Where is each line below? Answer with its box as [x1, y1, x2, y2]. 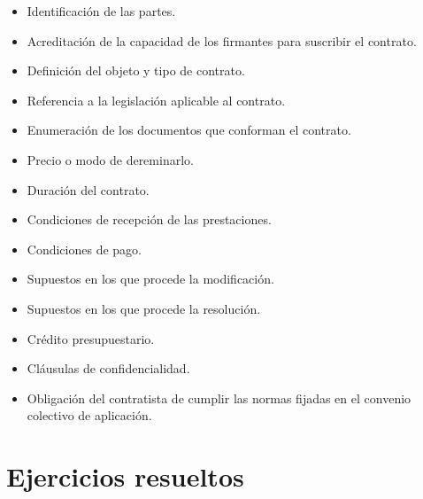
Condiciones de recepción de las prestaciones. [27, 210, 272, 229]
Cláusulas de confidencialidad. [27, 359, 190, 378]
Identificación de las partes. [27, 2, 176, 19]
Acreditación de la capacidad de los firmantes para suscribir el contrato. [27, 31, 417, 50]
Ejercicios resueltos [6, 458, 244, 495]
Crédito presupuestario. [27, 329, 155, 347]
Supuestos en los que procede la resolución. [27, 299, 261, 317]
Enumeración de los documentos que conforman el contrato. [27, 121, 351, 139]
